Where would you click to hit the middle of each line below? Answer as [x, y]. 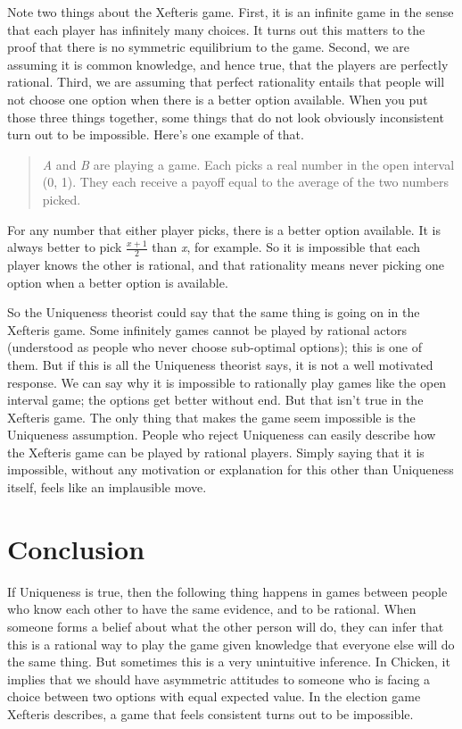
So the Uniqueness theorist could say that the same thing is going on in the [214, 312]
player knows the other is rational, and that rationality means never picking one [226, 264]
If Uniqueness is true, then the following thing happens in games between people [227, 591]
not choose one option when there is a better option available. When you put [218, 99]
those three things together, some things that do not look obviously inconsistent [226, 117]
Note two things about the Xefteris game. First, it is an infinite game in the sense [231, 12]
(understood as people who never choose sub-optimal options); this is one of [214, 347]
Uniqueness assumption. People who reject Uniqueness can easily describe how [222, 435]
